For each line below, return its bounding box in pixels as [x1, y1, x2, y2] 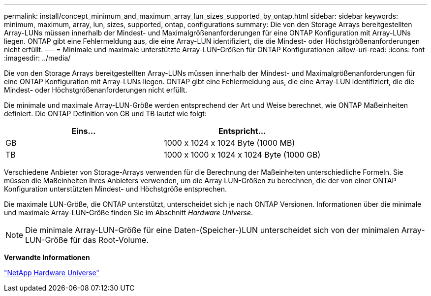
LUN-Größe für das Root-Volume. [25, 235, 149, 245]
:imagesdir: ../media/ [4, 54, 71, 62]
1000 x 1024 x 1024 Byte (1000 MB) [164, 138, 295, 148]
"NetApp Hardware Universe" [4, 268, 99, 277]
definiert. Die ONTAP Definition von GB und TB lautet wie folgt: [4, 109, 207, 118]
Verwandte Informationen [4, 253, 90, 262]
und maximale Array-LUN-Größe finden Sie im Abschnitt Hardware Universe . [4, 208, 253, 217]
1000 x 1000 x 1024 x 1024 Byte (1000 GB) [164, 150, 321, 160]
